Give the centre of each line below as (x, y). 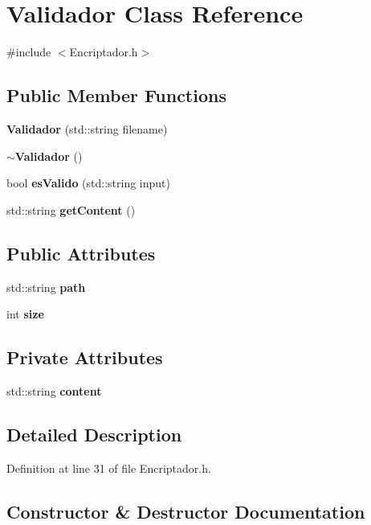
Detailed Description (94, 434)
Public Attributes (81, 253)
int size (25, 314)
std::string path (46, 287)
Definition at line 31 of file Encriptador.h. (109, 468)
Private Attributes (85, 357)
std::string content (54, 390)
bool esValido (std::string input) (88, 183)
